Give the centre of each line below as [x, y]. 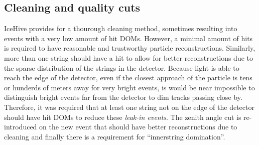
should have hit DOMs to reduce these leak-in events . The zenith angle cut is [123, 117]
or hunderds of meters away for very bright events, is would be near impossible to [129, 87]
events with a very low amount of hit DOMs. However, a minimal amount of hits [128, 38]
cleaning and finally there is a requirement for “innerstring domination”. [115, 136]
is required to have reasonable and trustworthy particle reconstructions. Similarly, [130, 48]
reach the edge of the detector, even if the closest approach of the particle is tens [128, 78]
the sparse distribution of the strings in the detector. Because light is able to [122, 67]
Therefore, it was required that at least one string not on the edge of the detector [129, 107]
